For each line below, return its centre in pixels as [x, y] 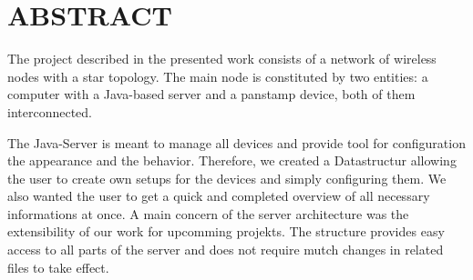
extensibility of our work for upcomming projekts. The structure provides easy [226, 231]
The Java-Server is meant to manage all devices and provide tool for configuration [236, 142]
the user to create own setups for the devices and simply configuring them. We [227, 178]
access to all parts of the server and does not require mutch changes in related [226, 250]
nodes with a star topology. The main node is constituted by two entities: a [218, 76]
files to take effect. [58, 267]
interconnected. [50, 111]
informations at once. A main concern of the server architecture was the [208, 213]
